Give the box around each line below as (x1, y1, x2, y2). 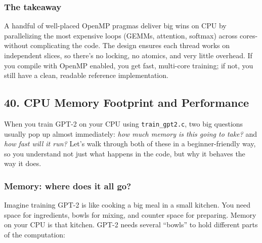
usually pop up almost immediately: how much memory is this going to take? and (4, 128, 257, 139)
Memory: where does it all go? (4, 179, 132, 192)
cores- (240, 30, 258, 40)
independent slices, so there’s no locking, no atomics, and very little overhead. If (4, 50, 252, 60)
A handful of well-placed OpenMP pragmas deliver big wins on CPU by (4, 20, 227, 31)
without (4, 40, 28, 51)
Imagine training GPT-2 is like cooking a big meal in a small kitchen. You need (4, 199, 250, 210)
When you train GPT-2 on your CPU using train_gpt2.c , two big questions (4, 118, 243, 129)
